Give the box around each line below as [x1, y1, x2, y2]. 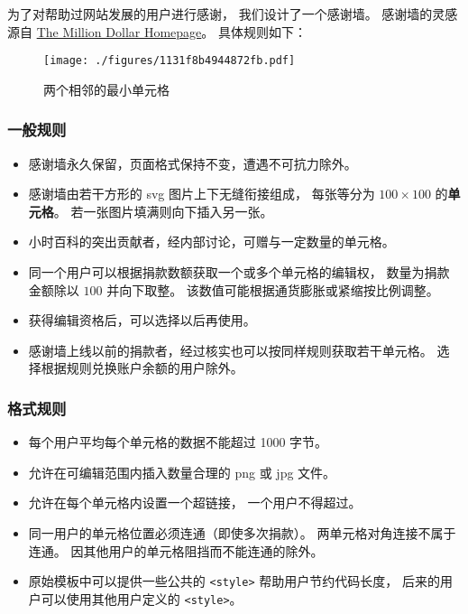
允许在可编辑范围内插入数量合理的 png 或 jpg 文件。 [28, 462, 336, 481]
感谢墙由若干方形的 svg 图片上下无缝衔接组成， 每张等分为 [28, 184, 375, 203]
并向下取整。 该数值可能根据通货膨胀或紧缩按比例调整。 [106, 280, 439, 299]
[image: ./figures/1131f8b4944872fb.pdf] [43, 54, 296, 68]
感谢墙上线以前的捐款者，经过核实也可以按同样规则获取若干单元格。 [28, 340, 433, 359]
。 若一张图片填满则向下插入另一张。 [53, 201, 273, 220]
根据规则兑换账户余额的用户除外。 [41, 358, 243, 377]
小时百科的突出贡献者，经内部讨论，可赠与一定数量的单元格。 [28, 232, 395, 251]
